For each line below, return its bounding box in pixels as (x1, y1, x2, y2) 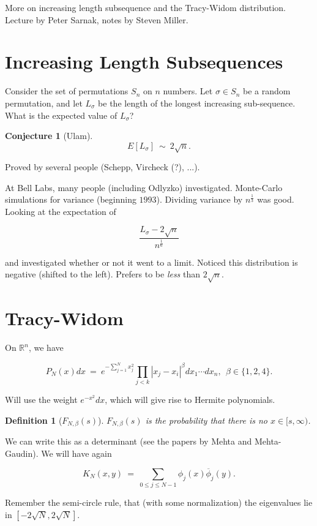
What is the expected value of (5, 108, 117, 121)
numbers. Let (163, 85, 213, 97)
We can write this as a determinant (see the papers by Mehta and (5, 435, 252, 448)
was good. (257, 193, 294, 206)
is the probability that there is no (145, 413, 267, 426)
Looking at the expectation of (5, 205, 116, 217)
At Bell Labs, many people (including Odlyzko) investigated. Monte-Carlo (5, 181, 283, 193)
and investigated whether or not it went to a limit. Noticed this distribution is (5, 255, 298, 268)
